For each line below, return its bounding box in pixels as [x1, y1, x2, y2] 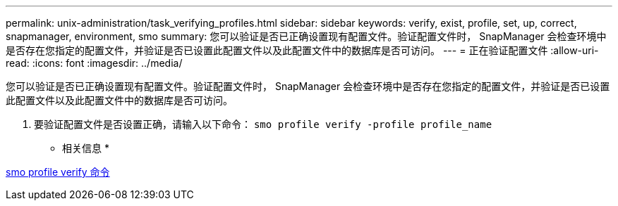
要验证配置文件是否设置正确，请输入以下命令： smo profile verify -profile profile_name [34, 118, 492, 130]
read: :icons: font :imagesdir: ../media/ [6, 57, 183, 69]
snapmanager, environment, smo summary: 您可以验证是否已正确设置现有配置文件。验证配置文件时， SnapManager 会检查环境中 [6, 30, 607, 42]
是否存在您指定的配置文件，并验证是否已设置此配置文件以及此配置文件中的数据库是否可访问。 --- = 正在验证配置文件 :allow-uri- [6, 44, 599, 56]
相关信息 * [62, 142, 109, 154]
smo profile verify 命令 [6, 166, 110, 178]
